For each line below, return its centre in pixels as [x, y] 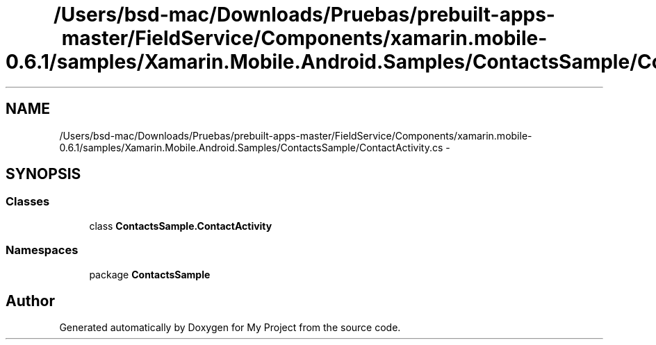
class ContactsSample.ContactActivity [181, 226]
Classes [28, 202]
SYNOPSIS [43, 174]
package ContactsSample [150, 274]
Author [30, 301]
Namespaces [42, 250]
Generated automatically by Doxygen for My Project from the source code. [230, 328]
